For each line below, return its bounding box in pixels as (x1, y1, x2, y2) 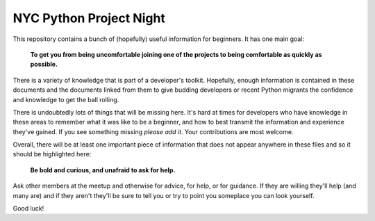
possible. (30, 60, 58, 69)
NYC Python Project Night (12, 10, 166, 26)
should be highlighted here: (12, 150, 92, 158)
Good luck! (12, 204, 44, 213)
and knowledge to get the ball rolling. (12, 95, 119, 104)
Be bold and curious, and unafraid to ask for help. (30, 165, 176, 174)
